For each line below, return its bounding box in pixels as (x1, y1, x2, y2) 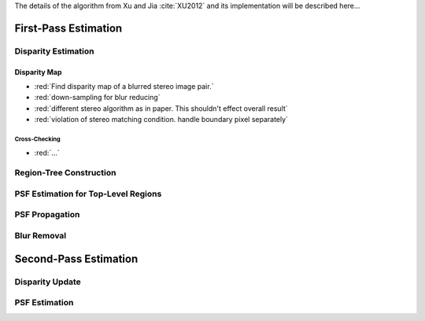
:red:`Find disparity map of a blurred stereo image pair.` (34, 81, 214, 90)
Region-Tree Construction (14, 168, 116, 179)
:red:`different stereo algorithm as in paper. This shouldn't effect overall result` (34, 103, 288, 113)
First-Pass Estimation (14, 21, 123, 35)
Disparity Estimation (14, 46, 94, 57)
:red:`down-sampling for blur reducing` (34, 93, 161, 102)
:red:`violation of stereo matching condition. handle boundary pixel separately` (34, 115, 289, 124)
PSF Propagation (14, 209, 80, 220)
